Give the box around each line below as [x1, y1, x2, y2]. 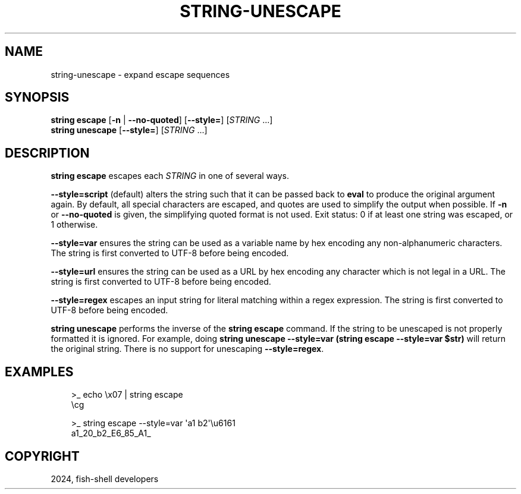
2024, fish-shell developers [51, 473, 159, 484]
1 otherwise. [51, 219, 98, 230]
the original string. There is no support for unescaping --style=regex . [51, 344, 324, 354]
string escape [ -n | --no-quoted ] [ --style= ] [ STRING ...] [51, 115, 273, 125]
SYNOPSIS [5, 90, 70, 105]
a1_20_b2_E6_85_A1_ [71, 428, 151, 439]
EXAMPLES [5, 364, 74, 379]
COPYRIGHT [5, 448, 80, 464]
